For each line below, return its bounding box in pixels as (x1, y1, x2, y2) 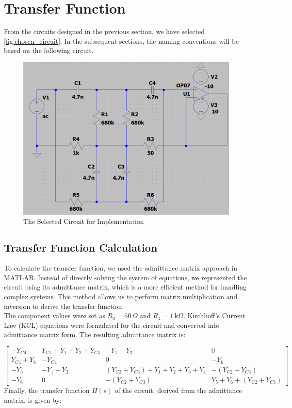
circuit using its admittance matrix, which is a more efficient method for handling (4, 282, 247, 292)
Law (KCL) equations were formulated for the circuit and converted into (4, 320, 220, 330)
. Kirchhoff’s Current (183, 310, 245, 321)
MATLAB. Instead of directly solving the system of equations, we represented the (4, 272, 247, 282)
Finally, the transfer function (4, 385, 90, 395)
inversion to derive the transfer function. (4, 301, 124, 311)
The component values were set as (4, 310, 105, 321)
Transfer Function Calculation (4, 240, 158, 255)
